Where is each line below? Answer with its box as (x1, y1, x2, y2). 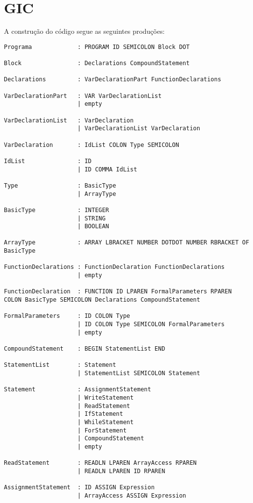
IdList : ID (4, 157, 92, 165)
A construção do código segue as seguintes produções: (4, 26, 165, 36)
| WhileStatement (77, 418, 134, 426)
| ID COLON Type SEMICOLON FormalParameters (77, 321, 225, 328)
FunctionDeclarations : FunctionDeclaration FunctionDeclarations (4, 263, 225, 271)
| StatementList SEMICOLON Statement (77, 369, 200, 377)
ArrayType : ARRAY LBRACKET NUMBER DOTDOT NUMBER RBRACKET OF (4, 239, 250, 246)
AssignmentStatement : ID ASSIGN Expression (4, 484, 155, 491)
